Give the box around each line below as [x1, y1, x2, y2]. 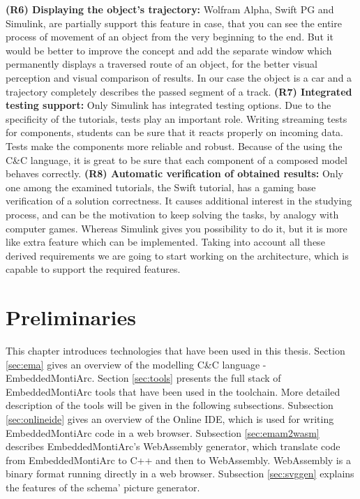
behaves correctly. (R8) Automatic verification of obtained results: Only [6, 166, 343, 181]
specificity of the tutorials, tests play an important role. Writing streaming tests [6, 111, 347, 126]
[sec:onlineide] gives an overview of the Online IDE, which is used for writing [6, 411, 334, 426]
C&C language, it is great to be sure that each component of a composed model [6, 152, 347, 167]
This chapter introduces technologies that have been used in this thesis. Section [6, 343, 345, 357]
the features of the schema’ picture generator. [6, 479, 200, 494]
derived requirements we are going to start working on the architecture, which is [6, 248, 349, 262]
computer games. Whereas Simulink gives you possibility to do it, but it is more [6, 221, 347, 235]
